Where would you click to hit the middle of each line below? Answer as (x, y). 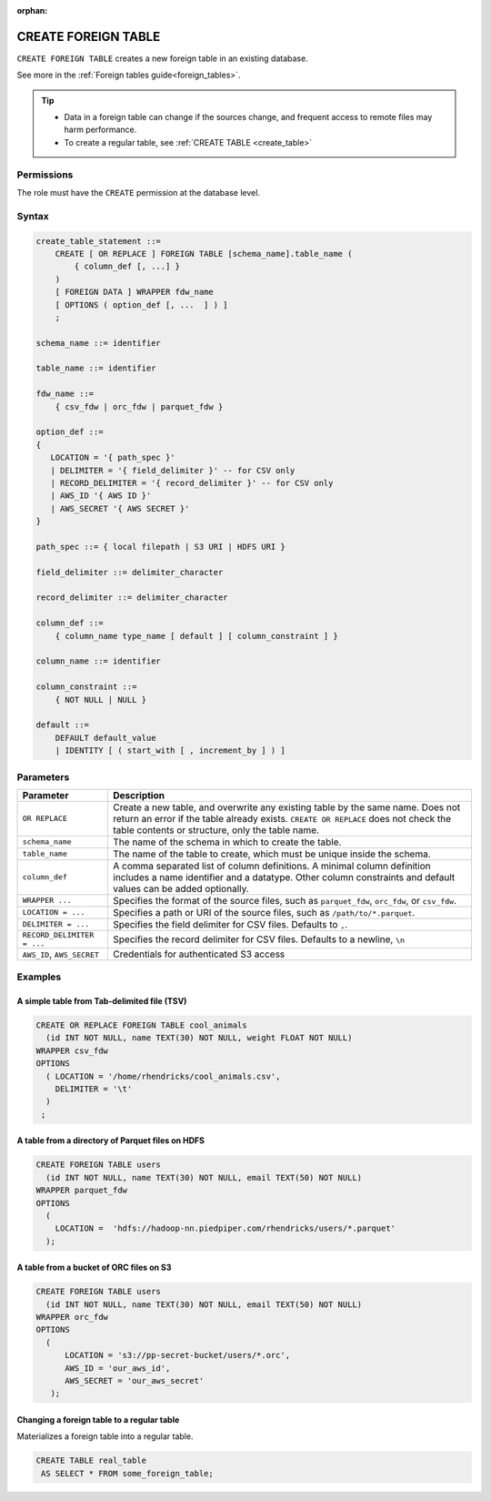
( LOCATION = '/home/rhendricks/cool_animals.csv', (163, 1076)
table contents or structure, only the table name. (216, 830)
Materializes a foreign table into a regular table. (105, 1436)
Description (139, 795)
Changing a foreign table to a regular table (98, 1420)
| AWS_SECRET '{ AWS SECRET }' (120, 508)
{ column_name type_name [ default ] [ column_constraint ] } (196, 636)
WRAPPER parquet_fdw (81, 1191)
